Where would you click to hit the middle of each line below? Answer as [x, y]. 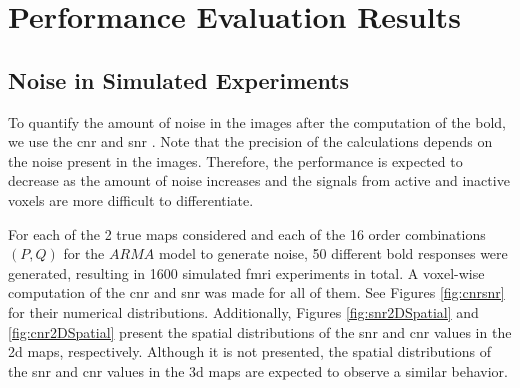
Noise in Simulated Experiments [179, 79]
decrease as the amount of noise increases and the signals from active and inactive [259, 180]
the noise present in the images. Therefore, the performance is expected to [235, 160]
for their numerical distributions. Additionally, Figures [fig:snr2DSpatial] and [243, 311]
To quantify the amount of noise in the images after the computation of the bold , [257, 121]
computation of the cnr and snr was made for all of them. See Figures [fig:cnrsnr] [256, 292]
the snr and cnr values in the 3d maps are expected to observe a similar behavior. [258, 370]
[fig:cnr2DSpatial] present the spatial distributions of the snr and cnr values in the [260, 331]
